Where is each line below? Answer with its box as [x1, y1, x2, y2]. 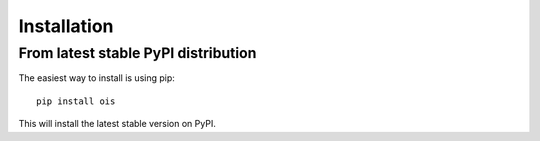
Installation [18, 15, 114, 37]
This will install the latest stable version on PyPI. [18, 118, 217, 130]
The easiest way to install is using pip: [18, 72, 175, 84]
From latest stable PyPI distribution [18, 44, 257, 62]
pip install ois [36, 95, 116, 107]
